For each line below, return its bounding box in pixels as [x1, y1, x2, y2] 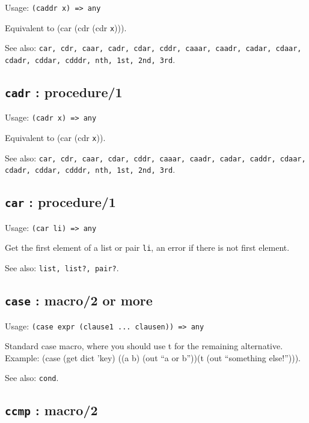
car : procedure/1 [5, 193, 116, 211]
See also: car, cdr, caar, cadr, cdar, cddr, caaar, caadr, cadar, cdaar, [5, 41, 302, 54]
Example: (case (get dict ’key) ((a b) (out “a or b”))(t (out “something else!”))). [5, 351, 301, 364]
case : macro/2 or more [5, 291, 153, 310]
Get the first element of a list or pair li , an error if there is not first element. [5, 241, 290, 254]
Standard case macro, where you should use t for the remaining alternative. [5, 340, 283, 352]
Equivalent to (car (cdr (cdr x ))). [5, 21, 127, 34]
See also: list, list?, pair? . [5, 262, 119, 274]
